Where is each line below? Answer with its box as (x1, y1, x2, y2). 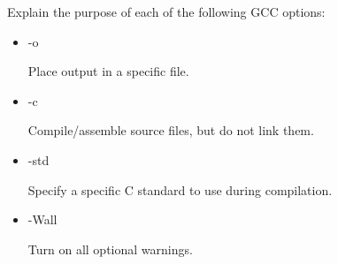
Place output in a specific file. (27, 62, 189, 80)
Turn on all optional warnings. (27, 239, 193, 258)
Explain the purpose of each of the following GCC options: (7, 3, 326, 20)
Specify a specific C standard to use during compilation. (27, 180, 333, 199)
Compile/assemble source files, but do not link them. (27, 121, 314, 140)
